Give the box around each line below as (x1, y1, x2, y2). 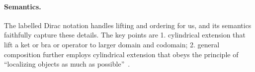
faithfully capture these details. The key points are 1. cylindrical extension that (4, 30, 246, 40)
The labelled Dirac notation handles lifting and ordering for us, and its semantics (4, 20, 252, 30)
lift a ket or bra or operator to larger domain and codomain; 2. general (4, 39, 220, 49)
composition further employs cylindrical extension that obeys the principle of (4, 49, 239, 59)
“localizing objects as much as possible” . (4, 59, 130, 69)
